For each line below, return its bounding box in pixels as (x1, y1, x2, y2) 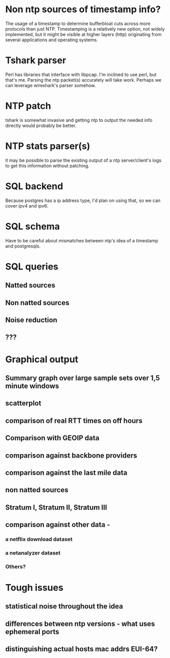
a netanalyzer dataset (5, 549, 61, 556)
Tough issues (5, 582, 64, 594)
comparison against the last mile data (5, 468, 128, 477)
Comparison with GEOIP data (5, 434, 100, 442)
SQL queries (5, 261, 59, 272)
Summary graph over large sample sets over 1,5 (5, 373, 160, 382)
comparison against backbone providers (5, 451, 137, 460)
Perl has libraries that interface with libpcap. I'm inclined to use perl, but (5, 71, 157, 78)
